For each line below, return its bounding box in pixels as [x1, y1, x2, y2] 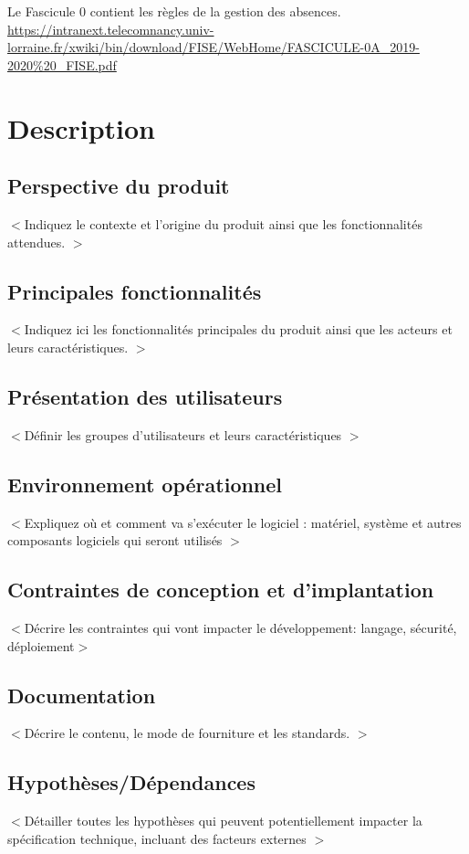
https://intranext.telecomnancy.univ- [7, 19, 214, 38]
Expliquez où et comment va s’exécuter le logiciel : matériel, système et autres [24, 512, 462, 532]
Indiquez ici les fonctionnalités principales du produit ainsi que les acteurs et [24, 320, 453, 339]
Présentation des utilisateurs [7, 382, 283, 410]
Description [7, 109, 156, 146]
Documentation [7, 680, 156, 709]
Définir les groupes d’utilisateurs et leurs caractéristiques [24, 425, 342, 444]
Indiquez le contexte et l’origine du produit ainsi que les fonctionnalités [24, 214, 422, 233]
